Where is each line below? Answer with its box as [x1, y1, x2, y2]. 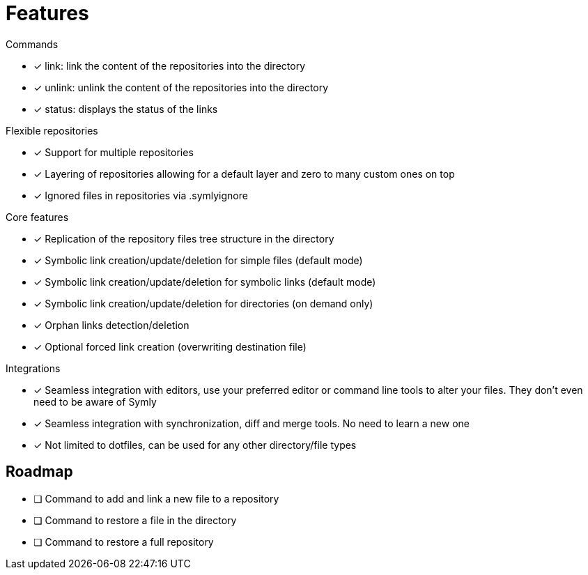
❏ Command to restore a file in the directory [33, 514, 237, 526]
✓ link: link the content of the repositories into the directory [33, 59, 306, 72]
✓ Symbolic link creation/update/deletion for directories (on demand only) [33, 297, 373, 309]
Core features [6, 210, 69, 223]
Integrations [6, 362, 61, 374]
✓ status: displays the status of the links [33, 102, 218, 115]
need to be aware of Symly [33, 395, 157, 408]
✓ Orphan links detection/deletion [33, 319, 189, 331]
